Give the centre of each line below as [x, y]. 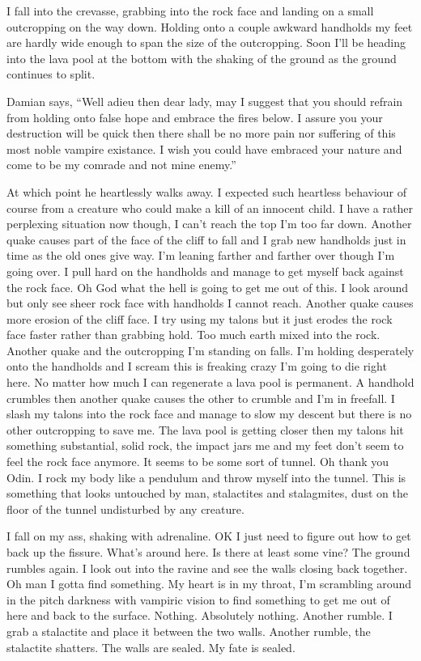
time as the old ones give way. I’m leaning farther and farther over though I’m [201, 255]
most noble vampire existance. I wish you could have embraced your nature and [204, 148]
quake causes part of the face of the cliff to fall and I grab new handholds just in [206, 239]
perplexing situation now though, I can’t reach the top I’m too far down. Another [209, 224]
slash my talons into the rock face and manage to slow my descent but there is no [209, 414]
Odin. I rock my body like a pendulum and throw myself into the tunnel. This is [206, 477]
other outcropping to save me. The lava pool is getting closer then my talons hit [205, 429]
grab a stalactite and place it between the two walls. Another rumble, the [189, 631]
